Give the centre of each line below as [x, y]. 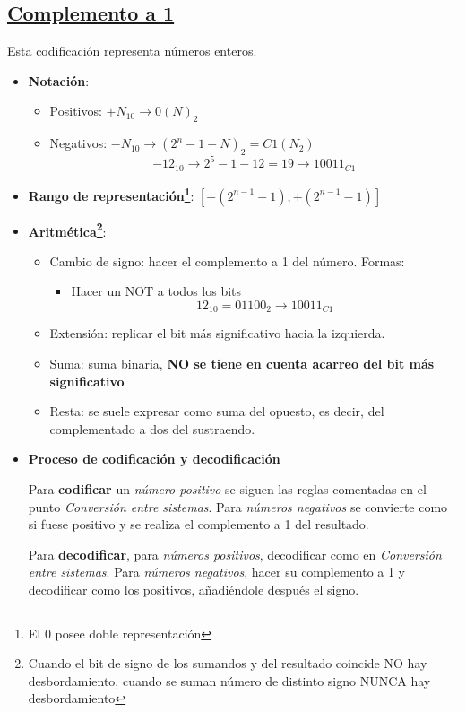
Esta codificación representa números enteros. [132, 51]
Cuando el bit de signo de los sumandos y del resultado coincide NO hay [228, 663]
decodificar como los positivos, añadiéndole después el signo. [194, 590]
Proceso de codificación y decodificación [154, 459]
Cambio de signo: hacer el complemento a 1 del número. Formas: [227, 260]
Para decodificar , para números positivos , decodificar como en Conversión [235, 554]
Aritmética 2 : [67, 230]
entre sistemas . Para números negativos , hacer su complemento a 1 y [217, 572]
